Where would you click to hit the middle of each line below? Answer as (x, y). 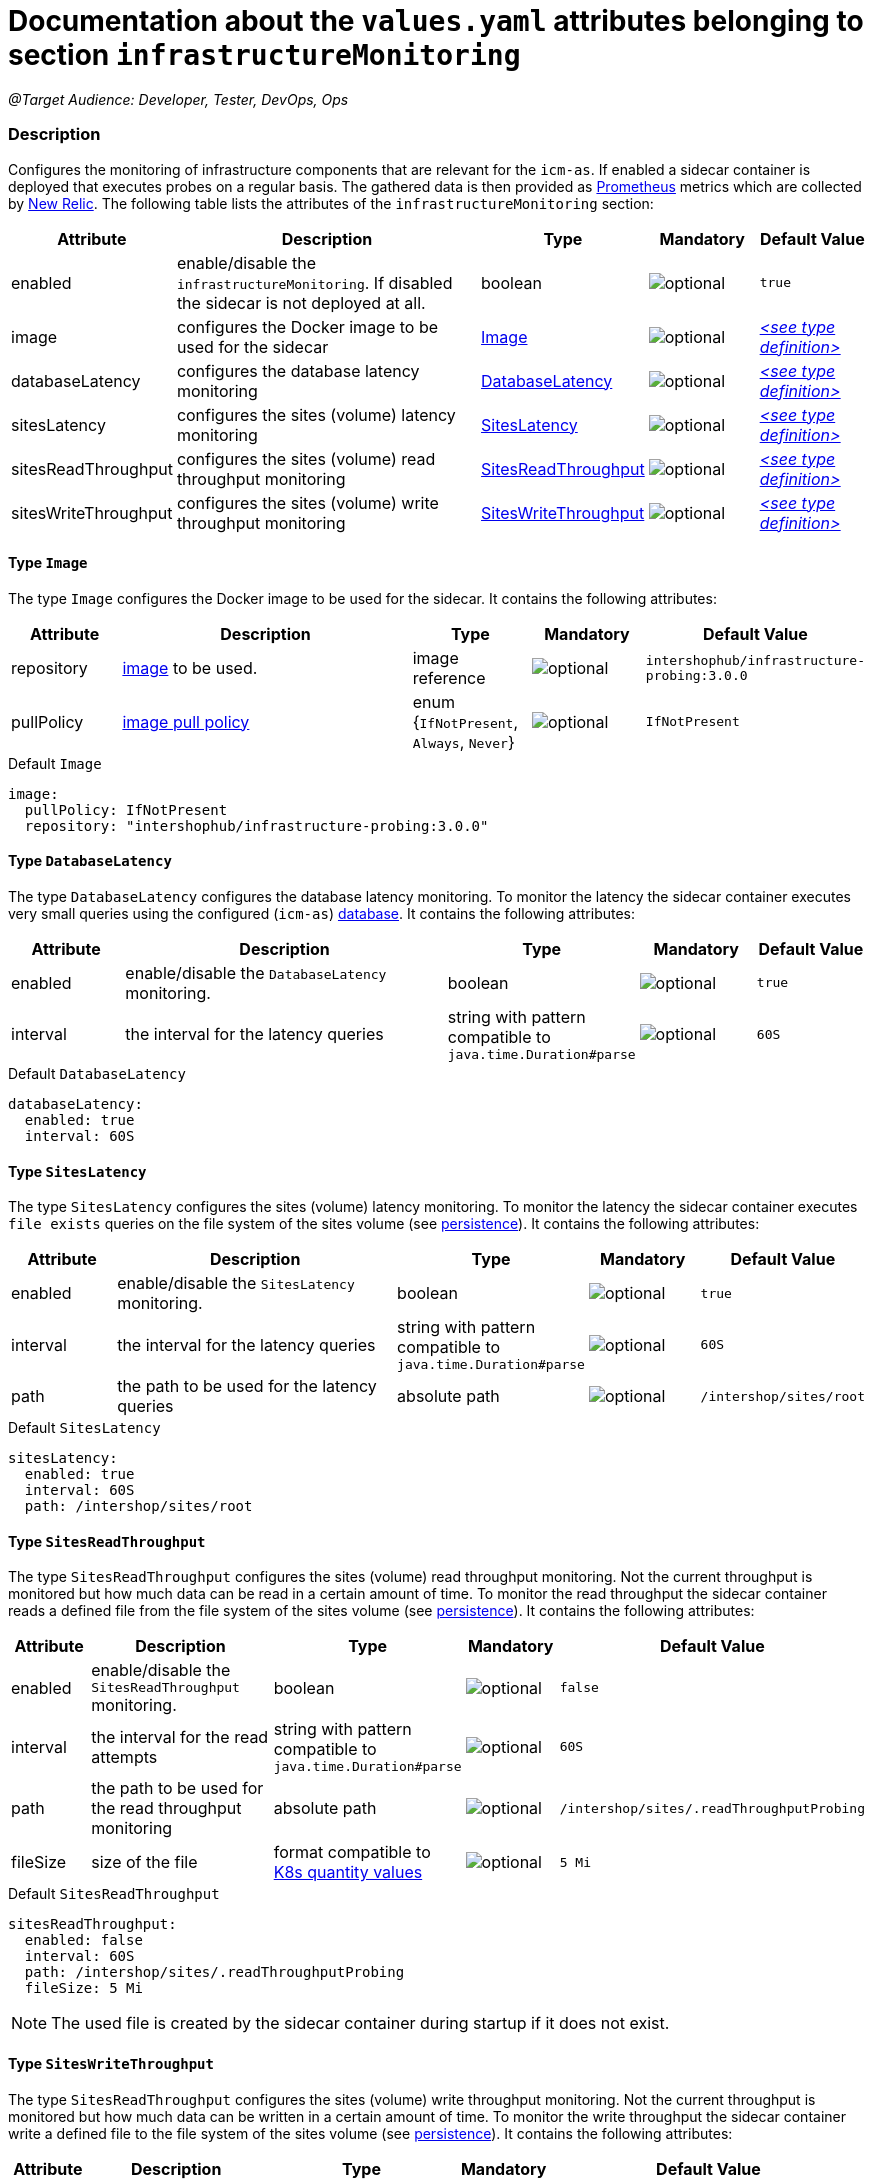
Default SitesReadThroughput (114, 1894)
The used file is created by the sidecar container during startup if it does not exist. (360, 2023)
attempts (124, 1756)
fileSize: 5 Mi (83, 1988)
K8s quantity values (348, 1872)
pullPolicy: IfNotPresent (126, 809)
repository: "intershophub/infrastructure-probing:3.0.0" (256, 825)
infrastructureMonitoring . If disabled (314, 282)
